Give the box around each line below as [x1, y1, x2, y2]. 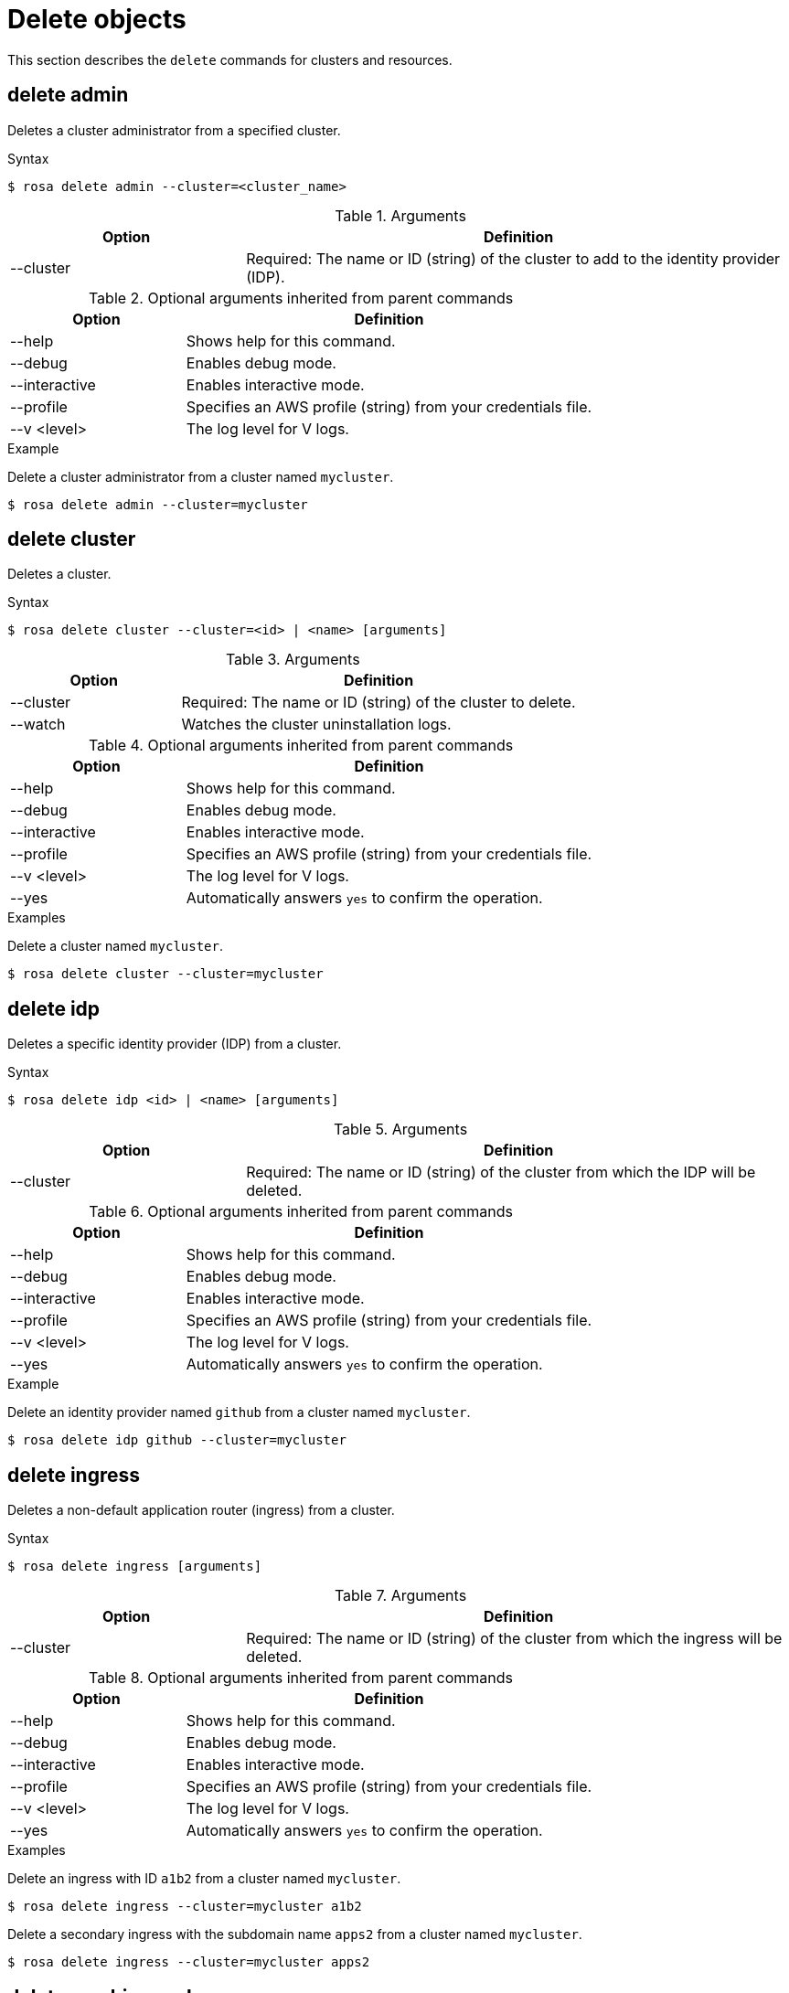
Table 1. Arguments [335, 206, 466, 225]
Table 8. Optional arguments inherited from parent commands [89, 1668, 514, 1688]
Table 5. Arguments [333, 1120, 468, 1139]
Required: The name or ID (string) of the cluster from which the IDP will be [246, 1163, 756, 1182]
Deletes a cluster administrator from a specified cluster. [7, 122, 341, 138]
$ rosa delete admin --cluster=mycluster [7, 496, 308, 512]
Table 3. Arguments [225, 650, 360, 669]
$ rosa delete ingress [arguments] [7, 1559, 262, 1574]
